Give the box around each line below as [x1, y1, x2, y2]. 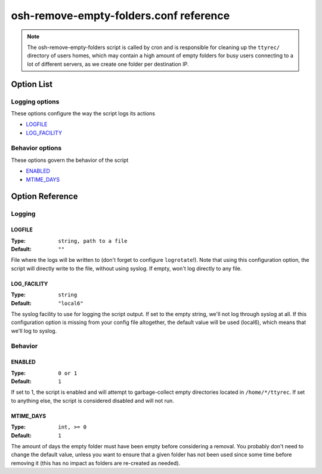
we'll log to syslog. [11, 327, 57, 334]
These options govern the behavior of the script [11, 156, 129, 164]
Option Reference [11, 191, 78, 201]
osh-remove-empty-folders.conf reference [11, 9, 230, 22]
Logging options [11, 97, 60, 106]
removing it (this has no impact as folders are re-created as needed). [11, 459, 181, 466]
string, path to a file [58, 237, 128, 244]
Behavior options [11, 144, 62, 152]
